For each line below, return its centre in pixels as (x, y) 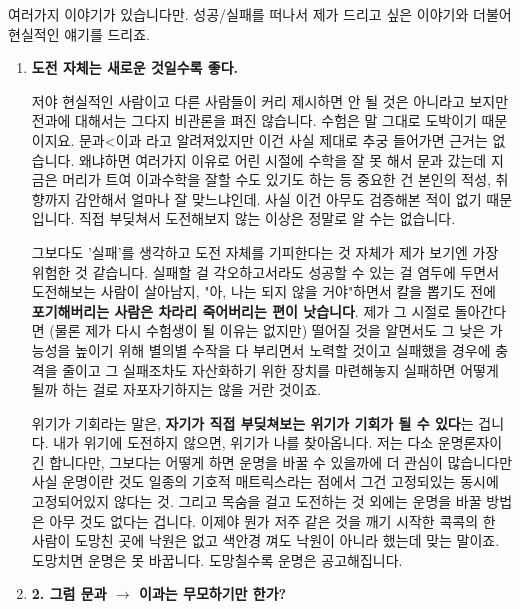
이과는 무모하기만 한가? (213, 593)
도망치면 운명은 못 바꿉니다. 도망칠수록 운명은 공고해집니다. (217, 559)
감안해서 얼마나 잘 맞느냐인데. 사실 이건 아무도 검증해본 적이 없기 (278, 198)
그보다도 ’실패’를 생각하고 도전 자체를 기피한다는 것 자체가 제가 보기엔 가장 (265, 251)
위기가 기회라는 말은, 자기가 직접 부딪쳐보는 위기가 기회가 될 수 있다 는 (252, 422)
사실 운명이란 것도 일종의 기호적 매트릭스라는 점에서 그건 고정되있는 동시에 (265, 481)
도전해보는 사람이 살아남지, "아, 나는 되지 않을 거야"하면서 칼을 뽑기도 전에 (263, 291)
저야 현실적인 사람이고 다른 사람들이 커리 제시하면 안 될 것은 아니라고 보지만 (270, 100)
